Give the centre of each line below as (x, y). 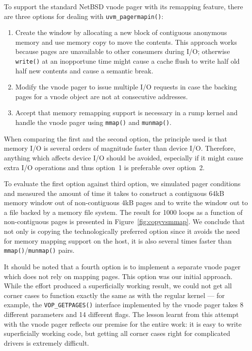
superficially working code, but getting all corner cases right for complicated (117, 333)
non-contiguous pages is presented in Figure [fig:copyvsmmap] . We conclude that (125, 221)
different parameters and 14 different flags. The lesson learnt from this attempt (121, 314)
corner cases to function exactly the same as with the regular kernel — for (114, 295)
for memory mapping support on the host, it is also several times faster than (118, 240)
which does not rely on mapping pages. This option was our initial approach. (118, 276)
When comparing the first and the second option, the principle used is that (116, 138)
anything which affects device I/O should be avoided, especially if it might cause (124, 157)
